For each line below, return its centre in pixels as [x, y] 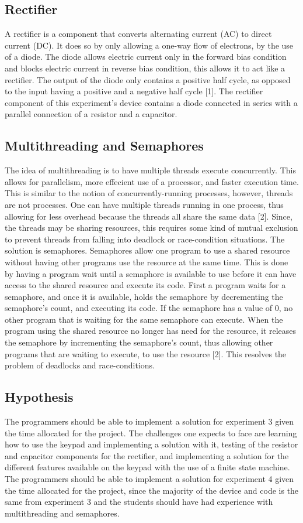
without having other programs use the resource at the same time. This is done [147, 261]
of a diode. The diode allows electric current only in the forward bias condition [146, 57]
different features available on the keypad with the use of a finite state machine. [147, 467]
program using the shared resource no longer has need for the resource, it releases [151, 331]
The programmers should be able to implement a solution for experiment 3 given [149, 421]
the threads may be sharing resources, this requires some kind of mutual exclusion [151, 228]
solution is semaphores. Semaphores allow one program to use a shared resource [147, 250]
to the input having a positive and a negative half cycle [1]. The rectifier [134, 91]
